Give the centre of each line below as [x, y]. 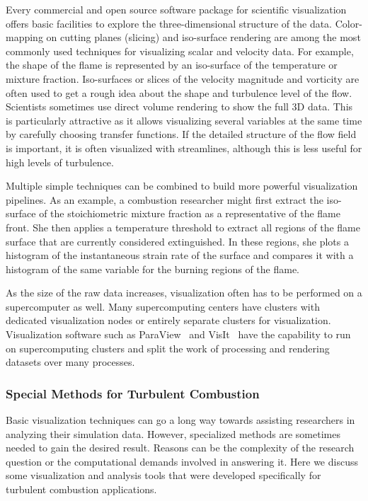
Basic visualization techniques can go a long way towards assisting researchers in [180, 420]
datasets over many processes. [70, 362]
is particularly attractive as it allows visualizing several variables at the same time [184, 120]
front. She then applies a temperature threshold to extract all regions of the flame [183, 227]
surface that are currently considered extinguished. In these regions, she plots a [177, 241]
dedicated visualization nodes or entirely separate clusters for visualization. [168, 320]
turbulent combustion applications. [81, 489]
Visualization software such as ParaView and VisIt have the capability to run [178, 334]
